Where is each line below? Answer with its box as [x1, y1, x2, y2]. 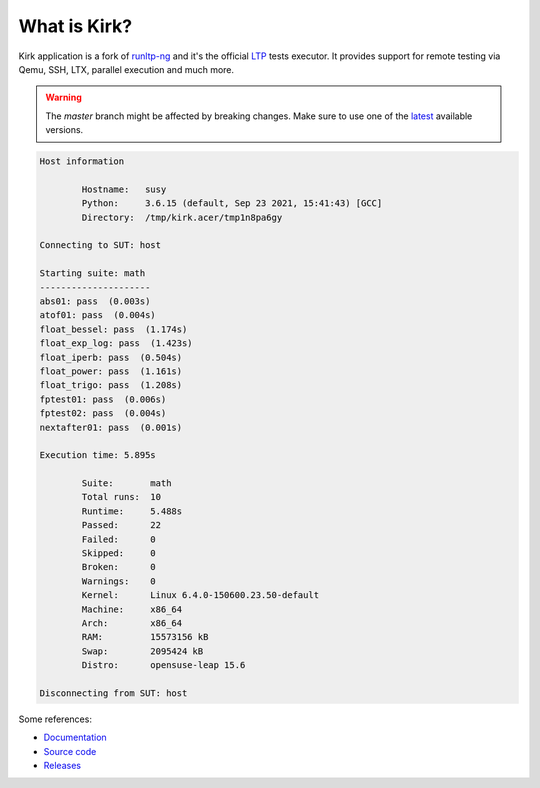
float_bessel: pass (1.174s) [39, 323, 188, 335]
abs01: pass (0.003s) [39, 296, 151, 307]
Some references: [18, 713, 92, 725]
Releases [43, 760, 82, 772]
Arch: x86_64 [81, 617, 183, 629]
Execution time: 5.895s [39, 450, 157, 461]
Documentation [43, 731, 107, 744]
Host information [39, 156, 125, 167]
